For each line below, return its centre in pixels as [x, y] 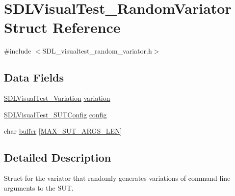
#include [18, 51]
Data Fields [34, 77]
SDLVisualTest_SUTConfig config [55, 114]
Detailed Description [58, 157]
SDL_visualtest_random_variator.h [97, 51]
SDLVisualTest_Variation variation [57, 98]
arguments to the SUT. [39, 187]
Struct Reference [62, 27]
